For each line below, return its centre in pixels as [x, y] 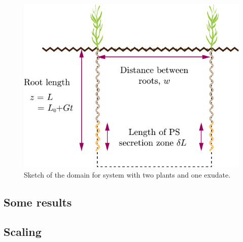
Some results [38, 202]
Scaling [23, 232]
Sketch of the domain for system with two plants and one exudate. [127, 174]
